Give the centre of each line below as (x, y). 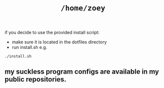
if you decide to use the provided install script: (52, 33)
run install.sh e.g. (30, 47)
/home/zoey (83, 8)
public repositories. (36, 79)
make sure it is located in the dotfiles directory (59, 42)
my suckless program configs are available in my (82, 71)
